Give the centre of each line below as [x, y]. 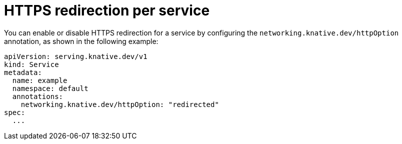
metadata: [23, 72]
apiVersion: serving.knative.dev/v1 [76, 56]
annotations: [38, 96]
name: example [40, 80]
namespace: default [50, 88]
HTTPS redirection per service [107, 10]
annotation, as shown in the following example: [81, 41]
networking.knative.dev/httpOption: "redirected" [120, 104]
